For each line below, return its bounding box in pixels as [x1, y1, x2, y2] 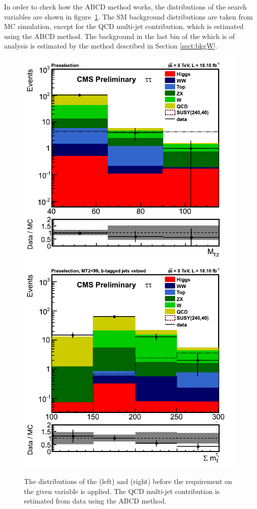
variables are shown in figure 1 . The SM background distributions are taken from [4, 11, 253, 21]
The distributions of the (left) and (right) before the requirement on [24, 476, 232, 486]
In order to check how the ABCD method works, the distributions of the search [4, 1, 247, 11]
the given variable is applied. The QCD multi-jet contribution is [24, 485, 220, 496]
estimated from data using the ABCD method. [24, 495, 167, 506]
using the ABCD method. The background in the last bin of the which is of [4, 30, 235, 41]
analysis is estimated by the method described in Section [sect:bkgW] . [4, 40, 218, 51]
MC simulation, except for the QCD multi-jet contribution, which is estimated [4, 21, 244, 31]
